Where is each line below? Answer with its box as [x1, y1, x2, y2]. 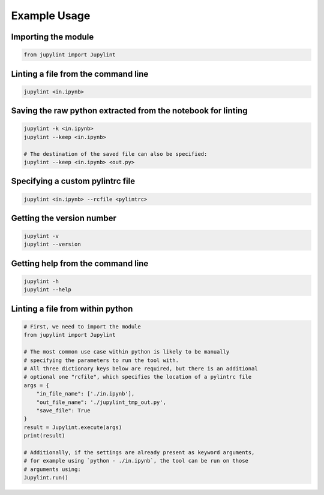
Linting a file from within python [11, 303, 133, 314]
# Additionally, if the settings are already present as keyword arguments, [23, 449, 255, 455]
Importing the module [11, 32, 94, 42]
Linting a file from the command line [11, 69, 149, 79]
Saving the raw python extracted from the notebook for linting [11, 105, 248, 116]
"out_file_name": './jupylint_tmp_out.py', [36, 399, 166, 406]
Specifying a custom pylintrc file [11, 176, 135, 186]
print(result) [23, 432, 65, 439]
